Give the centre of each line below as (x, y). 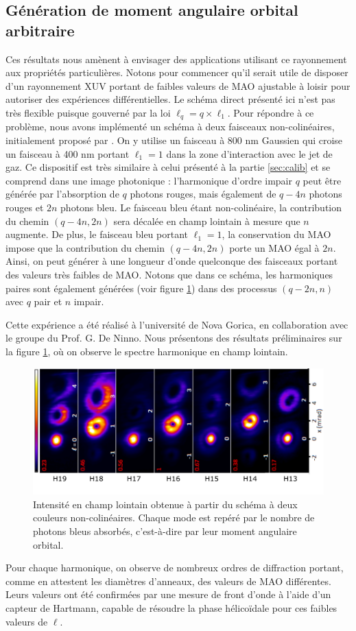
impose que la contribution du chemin (85, 247)
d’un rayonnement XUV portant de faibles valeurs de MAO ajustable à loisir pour (178, 85)
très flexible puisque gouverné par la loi (88, 112)
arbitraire (40, 30)
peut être (322, 180)
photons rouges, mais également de (203, 194)
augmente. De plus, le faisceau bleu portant (97, 234)
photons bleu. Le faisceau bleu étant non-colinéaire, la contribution (201, 207)
